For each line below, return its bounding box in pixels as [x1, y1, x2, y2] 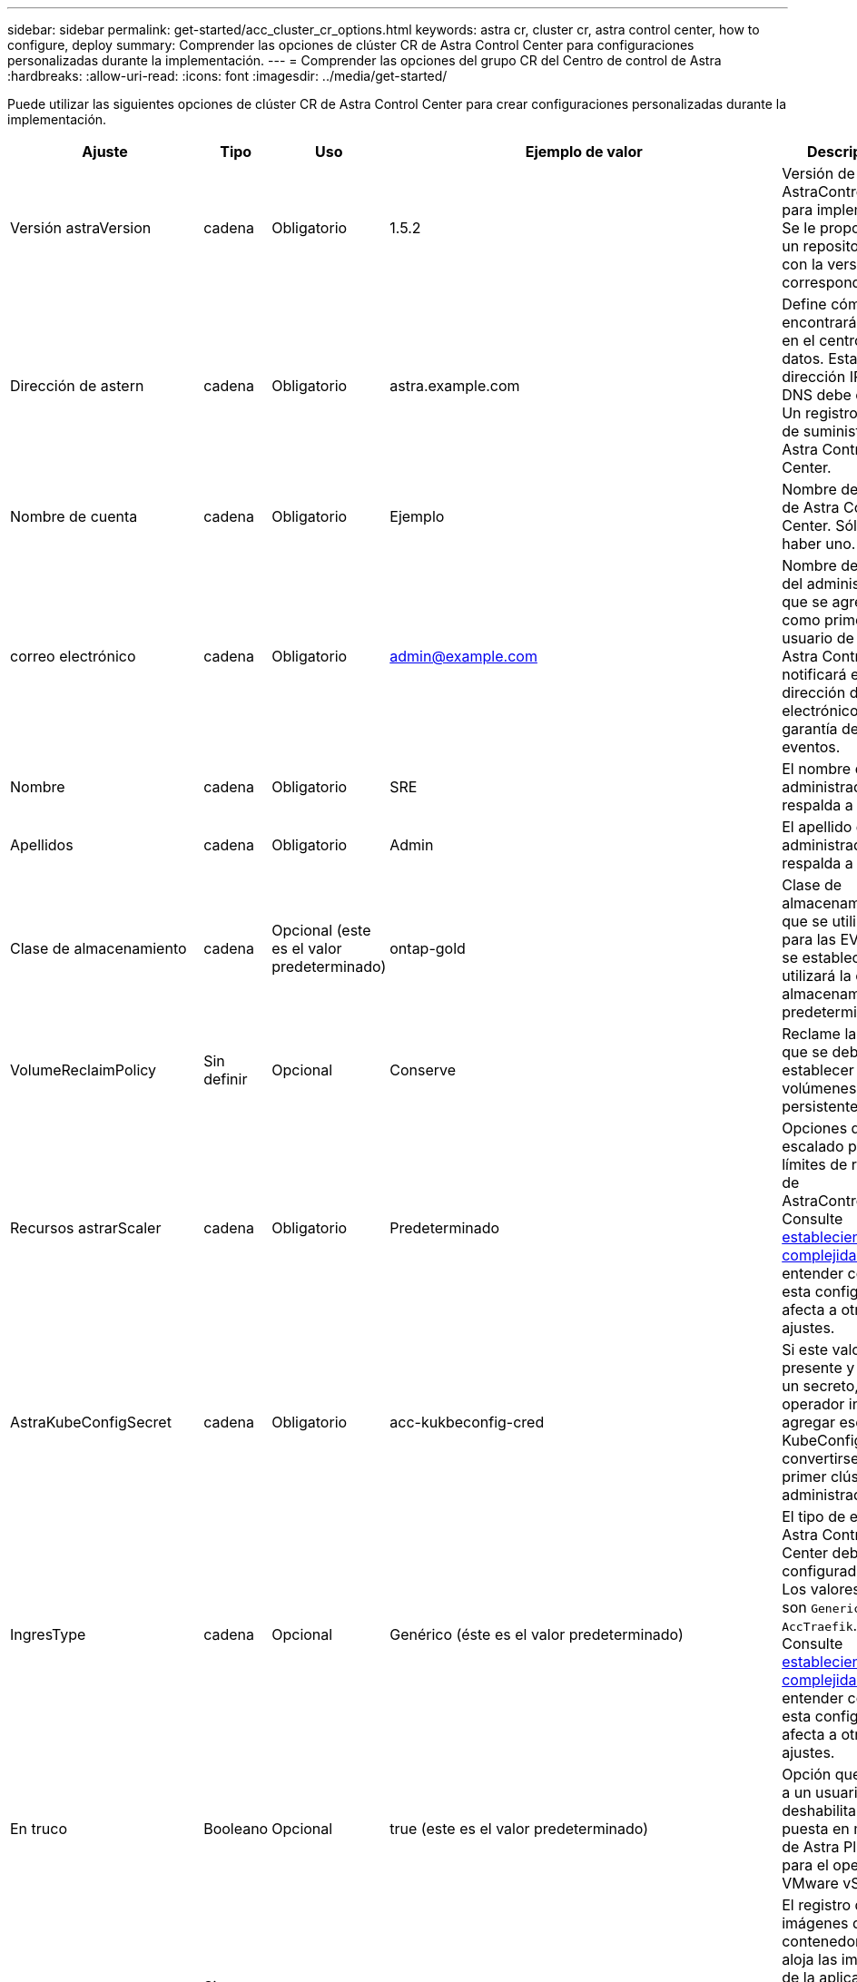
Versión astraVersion [10, 219, 152, 237]
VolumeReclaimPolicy [10, 1061, 157, 1079]
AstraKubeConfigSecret [10, 1413, 172, 1431]
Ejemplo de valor [525, 142, 643, 161]
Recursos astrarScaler [10, 1219, 162, 1237]
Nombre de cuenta [10, 507, 138, 525]
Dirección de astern [10, 377, 144, 395]
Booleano [203, 1820, 269, 1838]
